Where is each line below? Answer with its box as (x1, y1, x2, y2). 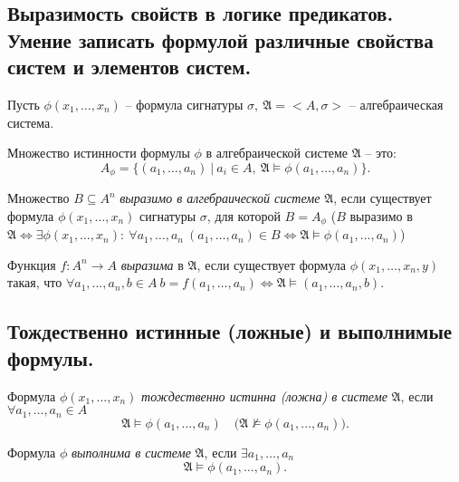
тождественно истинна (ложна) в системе (141, 386, 387, 405)
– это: (365, 143, 397, 162)
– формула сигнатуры (125, 94, 244, 113)
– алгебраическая (349, 94, 444, 113)
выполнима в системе (72, 442, 191, 461)
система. (7, 112, 54, 131)
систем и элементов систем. (7, 53, 252, 81)
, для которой (206, 206, 281, 225)
